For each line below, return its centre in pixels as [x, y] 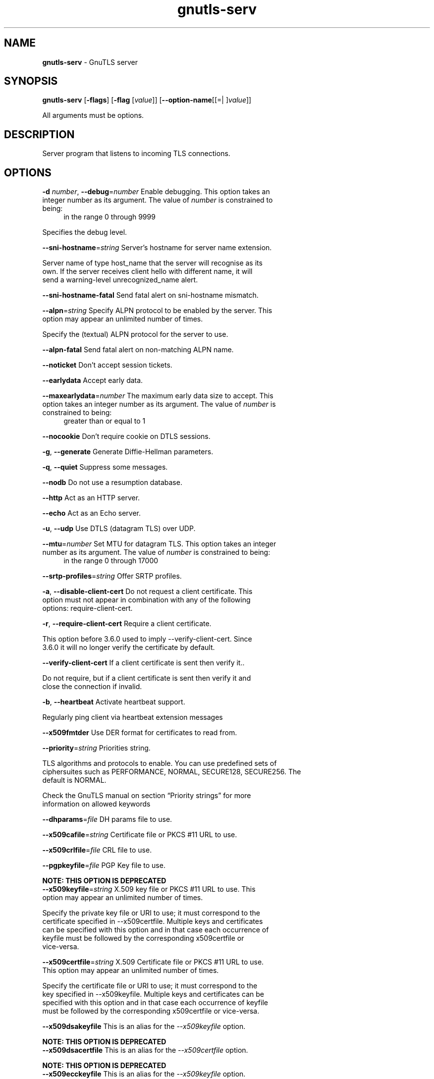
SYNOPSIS [31, 81]
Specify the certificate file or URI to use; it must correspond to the [150, 986]
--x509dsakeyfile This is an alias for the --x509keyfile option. [144, 1026]
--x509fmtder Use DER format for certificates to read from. [140, 733]
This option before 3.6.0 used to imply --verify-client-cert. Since [147, 639]
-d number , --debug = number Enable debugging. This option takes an [156, 192]
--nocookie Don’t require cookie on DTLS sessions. [126, 436]
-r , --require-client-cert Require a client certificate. [127, 624]
